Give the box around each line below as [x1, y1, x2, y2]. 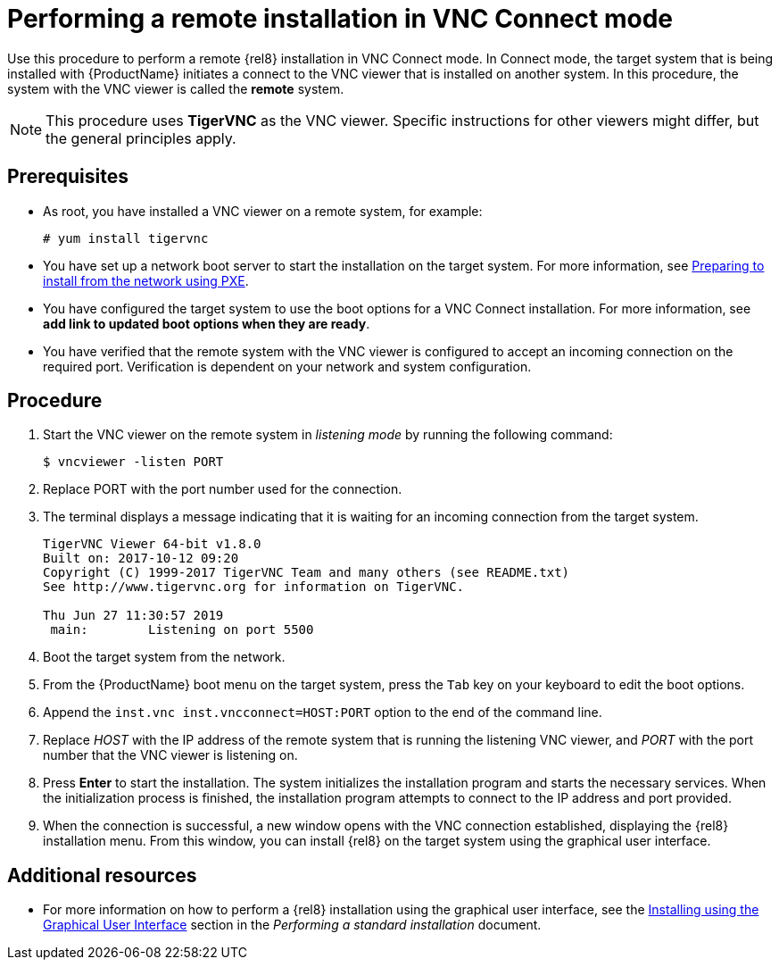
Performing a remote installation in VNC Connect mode [7, 4, 673, 34]
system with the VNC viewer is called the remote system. [7, 80, 344, 96]
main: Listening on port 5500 [50, 622, 314, 638]
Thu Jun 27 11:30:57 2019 [43, 608, 224, 623]
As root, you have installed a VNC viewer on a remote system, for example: [43, 203, 483, 219]
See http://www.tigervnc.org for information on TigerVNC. [43, 579, 465, 595]
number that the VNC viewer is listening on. [43, 747, 298, 763]
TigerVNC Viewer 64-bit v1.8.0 [43, 537, 261, 552]
